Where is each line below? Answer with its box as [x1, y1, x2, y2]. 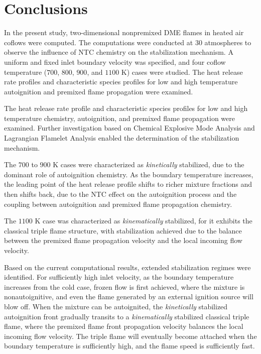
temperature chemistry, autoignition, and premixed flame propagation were [4, 112, 235, 123]
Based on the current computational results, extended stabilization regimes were [4, 262, 251, 272]
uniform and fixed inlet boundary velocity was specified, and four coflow [4, 56, 226, 67]
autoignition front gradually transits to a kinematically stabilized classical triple [4, 311, 249, 321]
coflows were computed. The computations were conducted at [4, 37, 193, 47]
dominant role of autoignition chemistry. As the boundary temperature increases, [4, 169, 253, 179]
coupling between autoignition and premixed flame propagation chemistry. [4, 198, 232, 209]
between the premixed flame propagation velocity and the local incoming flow [4, 235, 242, 246]
